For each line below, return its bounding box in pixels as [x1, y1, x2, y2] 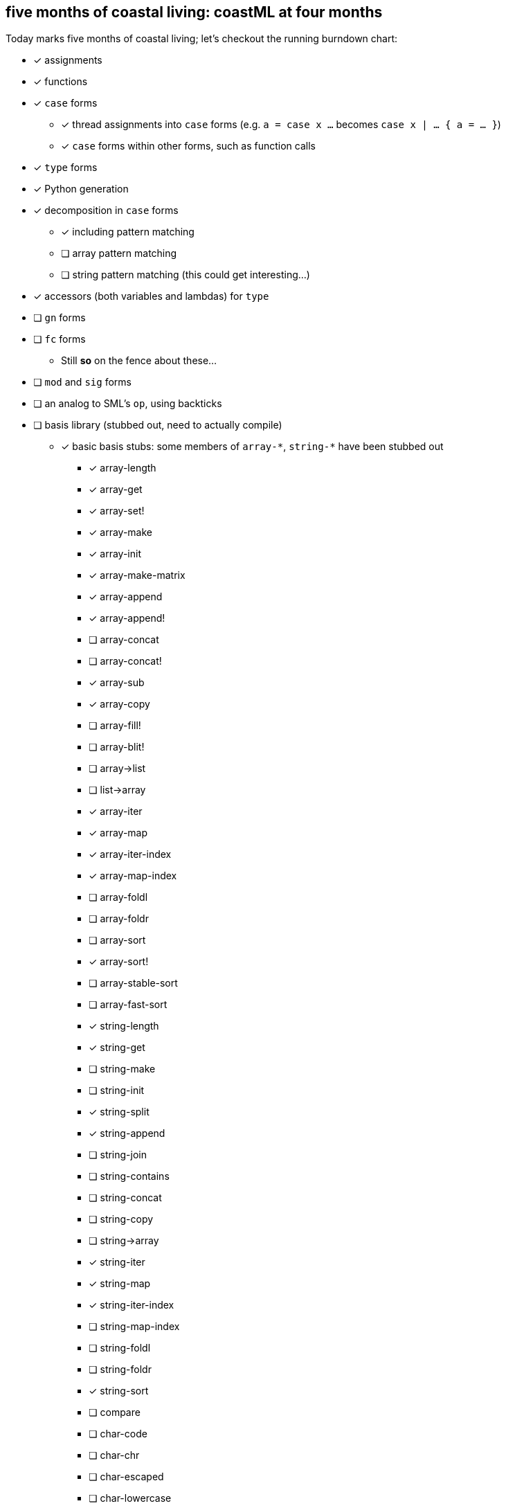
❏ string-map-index [89, 1320, 180, 1333]
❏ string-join [89, 1149, 147, 1161]
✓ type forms [33, 161, 98, 174]
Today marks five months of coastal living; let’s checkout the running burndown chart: [6, 33, 398, 45]
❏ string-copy [89, 1213, 154, 1226]
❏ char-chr [89, 1449, 140, 1462]
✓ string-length [89, 1020, 159, 1032]
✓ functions [33, 75, 88, 88]
